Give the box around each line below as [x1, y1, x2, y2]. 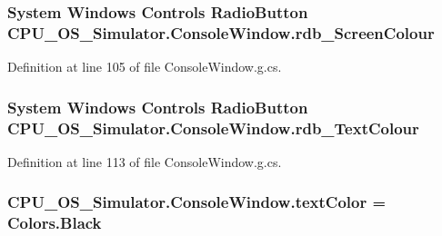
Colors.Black [7, 211, 102, 234]
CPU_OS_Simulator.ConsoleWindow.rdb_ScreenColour [7, 21, 435, 44]
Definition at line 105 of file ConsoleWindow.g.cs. [7, 57, 282, 76]
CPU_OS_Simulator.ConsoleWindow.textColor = [7, 191, 387, 213]
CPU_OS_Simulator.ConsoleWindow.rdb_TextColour [7, 116, 419, 139]
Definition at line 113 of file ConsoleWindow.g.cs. [7, 152, 282, 171]
